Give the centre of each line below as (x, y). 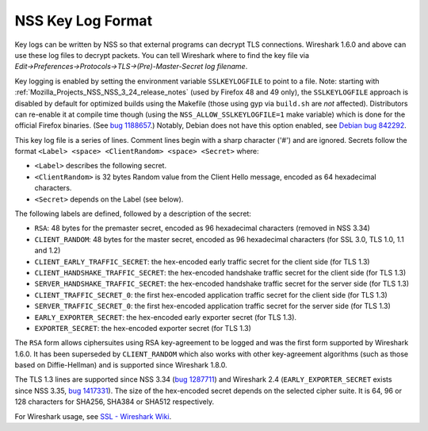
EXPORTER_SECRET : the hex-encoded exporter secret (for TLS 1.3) (143, 328)
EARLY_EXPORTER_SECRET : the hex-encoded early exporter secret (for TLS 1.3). (166, 317)
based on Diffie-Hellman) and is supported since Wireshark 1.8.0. (121, 365)
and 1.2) (48, 251)
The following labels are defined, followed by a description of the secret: (133, 214)
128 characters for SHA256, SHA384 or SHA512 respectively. (115, 402)
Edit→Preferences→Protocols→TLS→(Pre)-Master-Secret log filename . (131, 67)
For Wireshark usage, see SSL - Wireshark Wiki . (93, 416)
